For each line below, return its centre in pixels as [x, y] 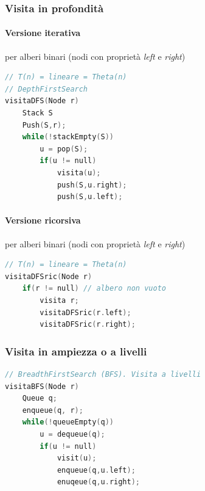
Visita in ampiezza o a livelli [76, 351]
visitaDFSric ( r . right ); [88, 325]
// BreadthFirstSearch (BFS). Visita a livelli [103, 374]
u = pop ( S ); [64, 149]
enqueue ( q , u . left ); [96, 470]
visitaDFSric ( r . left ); [85, 312]
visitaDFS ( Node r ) [42, 101]
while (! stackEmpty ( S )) [68, 137]
